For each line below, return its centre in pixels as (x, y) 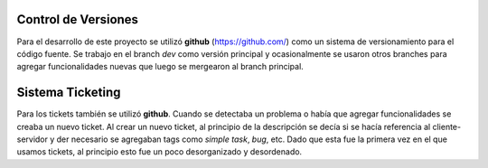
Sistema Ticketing (69, 93)
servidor (33, 139)
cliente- (446, 126)
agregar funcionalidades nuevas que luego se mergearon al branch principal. (160, 67)
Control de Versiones (78, 19)
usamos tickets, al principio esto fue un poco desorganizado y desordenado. (160, 152)
